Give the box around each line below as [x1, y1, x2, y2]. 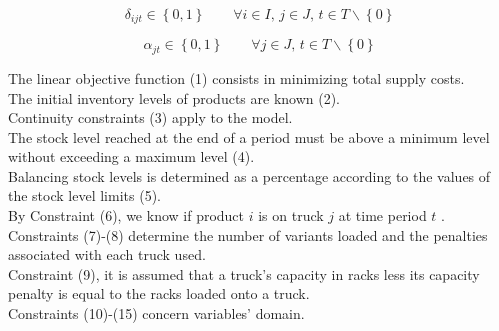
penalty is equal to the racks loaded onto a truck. [8, 283, 310, 304]
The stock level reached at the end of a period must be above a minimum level [8, 126, 490, 147]
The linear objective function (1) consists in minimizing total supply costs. [8, 67, 465, 88]
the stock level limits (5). [8, 185, 161, 206]
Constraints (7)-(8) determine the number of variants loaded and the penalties [8, 224, 488, 245]
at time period [338, 205, 427, 226]
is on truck [258, 205, 324, 226]
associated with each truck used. [8, 244, 206, 265]
